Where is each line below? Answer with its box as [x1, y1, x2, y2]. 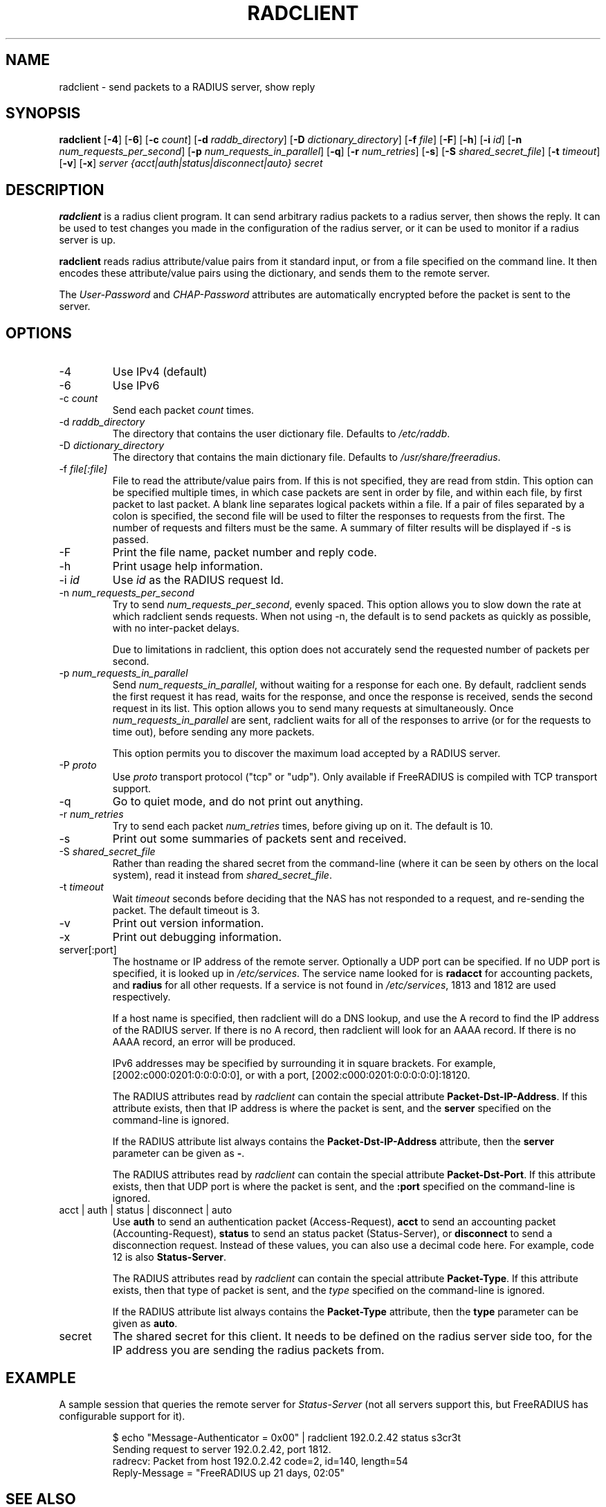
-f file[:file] [59, 463, 108, 475]
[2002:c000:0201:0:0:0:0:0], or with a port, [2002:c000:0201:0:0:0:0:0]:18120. [112, 1069, 470, 1081]
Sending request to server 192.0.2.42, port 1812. [112, 1443, 331, 1455]
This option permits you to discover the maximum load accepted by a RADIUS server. [112, 747, 501, 760]
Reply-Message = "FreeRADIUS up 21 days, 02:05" [112, 1466, 345, 1479]
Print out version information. [112, 916, 264, 931]
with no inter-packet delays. [112, 622, 240, 634]
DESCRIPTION [6, 181, 104, 199]
